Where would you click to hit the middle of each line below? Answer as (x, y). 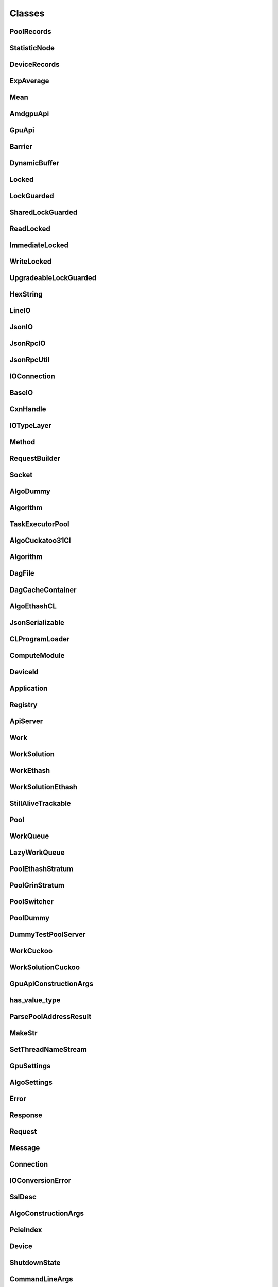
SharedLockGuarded (44, 212)
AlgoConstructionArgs (47, 1214)
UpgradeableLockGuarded (53, 278)
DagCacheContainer (43, 590)
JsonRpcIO (28, 344)
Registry (23, 705)
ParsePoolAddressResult (50, 1016)
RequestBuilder (35, 458)
